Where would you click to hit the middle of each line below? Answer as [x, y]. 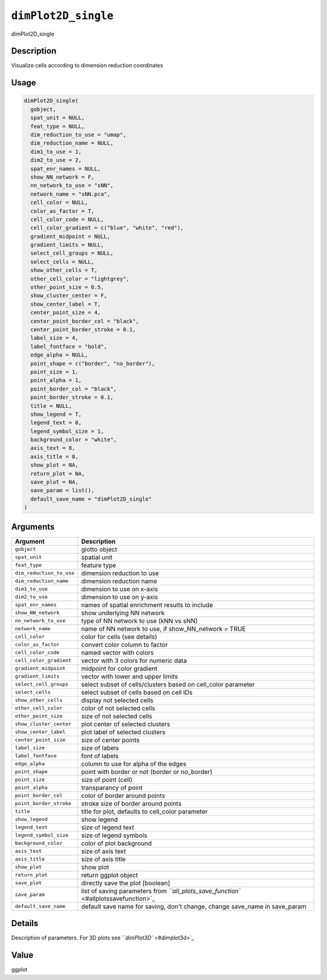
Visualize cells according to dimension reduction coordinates [87, 65]
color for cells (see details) [119, 637]
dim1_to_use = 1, [56, 152]
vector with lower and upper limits [129, 676]
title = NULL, [51, 406]
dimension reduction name [119, 581]
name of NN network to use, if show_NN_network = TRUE [163, 628]
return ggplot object [110, 875]
